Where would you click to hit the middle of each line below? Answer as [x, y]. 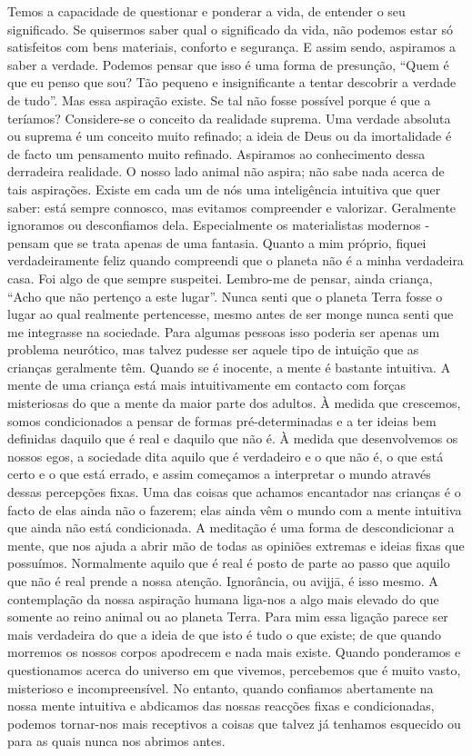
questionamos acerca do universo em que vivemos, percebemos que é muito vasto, [234, 669]
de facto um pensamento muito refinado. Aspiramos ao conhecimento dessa [216, 153]
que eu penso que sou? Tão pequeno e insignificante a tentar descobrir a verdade [232, 82]
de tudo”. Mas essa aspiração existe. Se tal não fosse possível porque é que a [219, 99]
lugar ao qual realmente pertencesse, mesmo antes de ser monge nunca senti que [231, 314]
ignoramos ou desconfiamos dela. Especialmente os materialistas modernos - [219, 225]
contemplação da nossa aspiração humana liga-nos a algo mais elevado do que [223, 598]
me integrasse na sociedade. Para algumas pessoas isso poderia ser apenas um [224, 331]
